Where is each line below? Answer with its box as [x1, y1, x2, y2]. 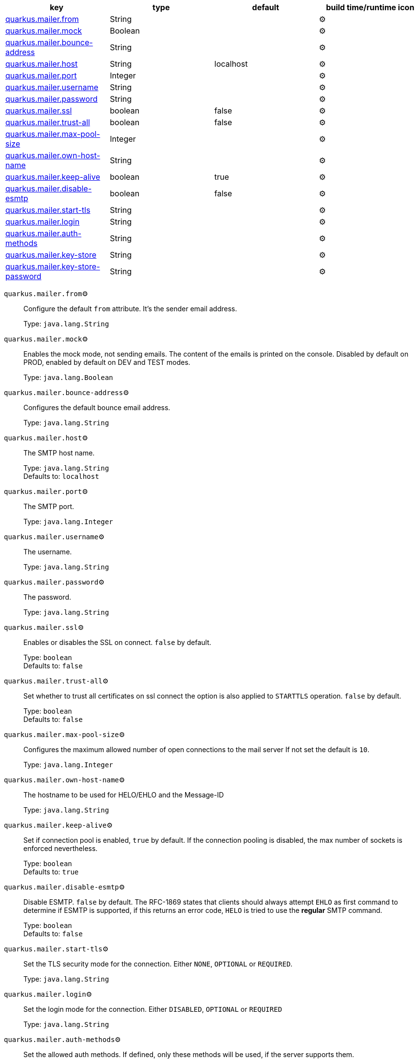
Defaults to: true [23, 868, 79, 876]
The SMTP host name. [23, 449, 95, 457]
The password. [23, 593, 72, 601]
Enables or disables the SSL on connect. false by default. [23, 638, 211, 646]
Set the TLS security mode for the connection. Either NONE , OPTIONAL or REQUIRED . [23, 960, 293, 968]
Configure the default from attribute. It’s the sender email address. [23, 304, 237, 313]
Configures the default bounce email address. [23, 403, 171, 412]
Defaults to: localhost [23, 472, 99, 480]
